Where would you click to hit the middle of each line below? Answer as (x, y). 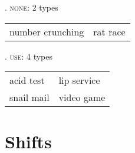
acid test (27, 80)
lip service (79, 80)
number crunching (47, 31)
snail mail (29, 97)
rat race (109, 31)
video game (82, 97)
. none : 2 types (32, 7)
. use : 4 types (29, 56)
